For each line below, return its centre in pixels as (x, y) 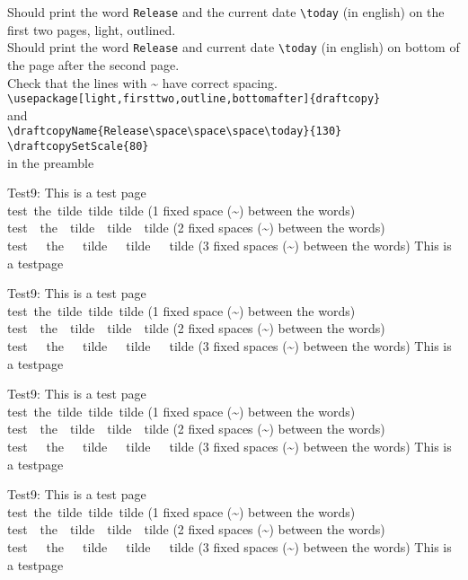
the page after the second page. (93, 64)
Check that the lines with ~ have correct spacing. (142, 82)
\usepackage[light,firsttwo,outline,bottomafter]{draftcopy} (194, 99)
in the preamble (51, 162)
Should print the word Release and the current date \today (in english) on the (226, 12)
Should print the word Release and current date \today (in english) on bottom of (234, 47)
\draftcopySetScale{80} (78, 146)
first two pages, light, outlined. (92, 29)
